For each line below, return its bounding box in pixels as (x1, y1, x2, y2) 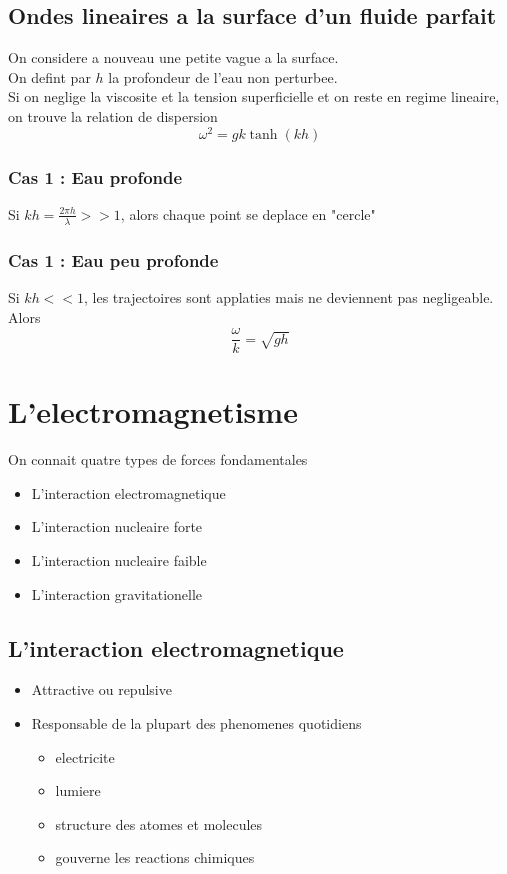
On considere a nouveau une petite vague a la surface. (8, 47, 339, 68)
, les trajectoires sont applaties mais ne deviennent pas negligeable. (84, 286, 494, 307)
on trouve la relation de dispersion (8, 105, 218, 126)
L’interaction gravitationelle (31, 583, 203, 604)
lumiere (55, 780, 101, 801)
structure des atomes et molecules (55, 813, 263, 834)
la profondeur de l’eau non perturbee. (108, 66, 338, 87)
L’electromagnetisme (8, 391, 298, 432)
